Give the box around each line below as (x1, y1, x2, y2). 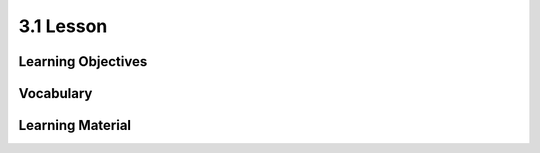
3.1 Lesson (18, 15, 108, 37)
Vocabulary (18, 85, 93, 102)
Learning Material (18, 117, 132, 134)
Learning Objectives (18, 53, 148, 70)
